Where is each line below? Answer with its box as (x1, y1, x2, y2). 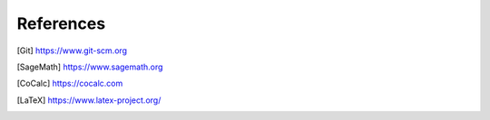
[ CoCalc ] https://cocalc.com (16, 78, 123, 89)
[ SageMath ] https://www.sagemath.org (16, 61, 163, 72)
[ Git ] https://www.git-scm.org (16, 45, 127, 56)
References (16, 14, 106, 33)
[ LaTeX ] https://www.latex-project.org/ (16, 95, 162, 106)
